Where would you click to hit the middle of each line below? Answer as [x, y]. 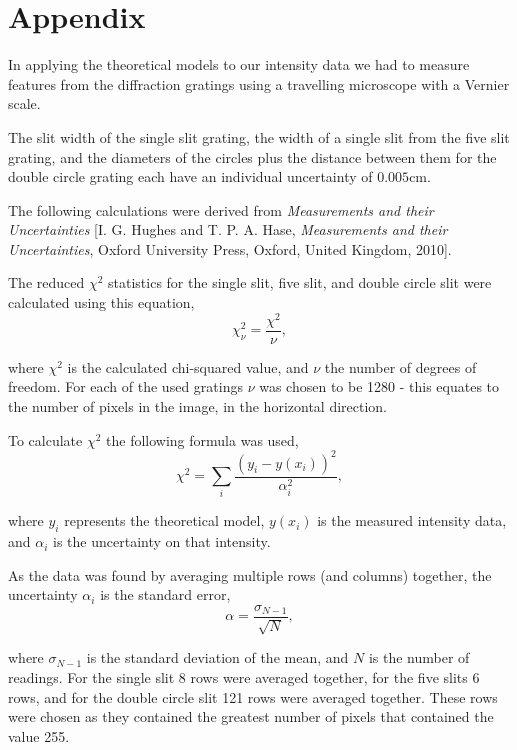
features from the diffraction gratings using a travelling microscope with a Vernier [259, 83]
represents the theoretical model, [164, 520]
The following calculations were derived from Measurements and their [221, 209]
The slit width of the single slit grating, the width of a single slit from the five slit [259, 136]
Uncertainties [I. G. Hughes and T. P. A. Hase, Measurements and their [228, 229]
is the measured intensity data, [412, 520]
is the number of [419, 657]
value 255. [39, 735]
